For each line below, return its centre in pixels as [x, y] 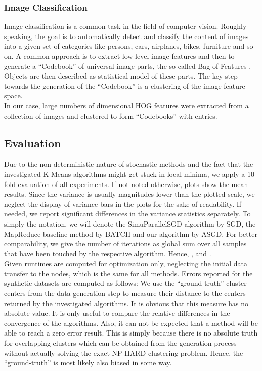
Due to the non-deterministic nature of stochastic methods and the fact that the [129, 164]
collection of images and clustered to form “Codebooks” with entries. [111, 115]
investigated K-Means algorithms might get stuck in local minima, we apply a [125, 174]
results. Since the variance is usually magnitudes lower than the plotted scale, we [129, 194]
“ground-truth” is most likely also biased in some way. [88, 363]
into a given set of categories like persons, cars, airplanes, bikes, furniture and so [129, 46]
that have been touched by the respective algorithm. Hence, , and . [108, 253]
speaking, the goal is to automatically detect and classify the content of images [126, 36]
